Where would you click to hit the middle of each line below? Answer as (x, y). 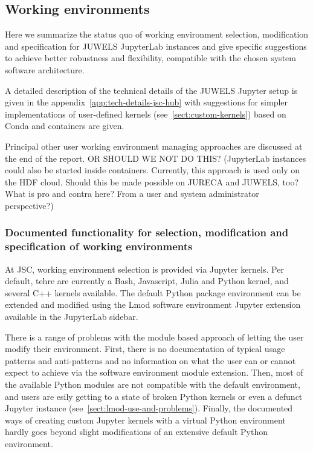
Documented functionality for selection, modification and (147, 232)
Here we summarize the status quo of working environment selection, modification (157, 34)
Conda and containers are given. (65, 126)
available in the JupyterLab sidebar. (72, 317)
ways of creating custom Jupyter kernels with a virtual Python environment (145, 420)
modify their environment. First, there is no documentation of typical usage (145, 349)
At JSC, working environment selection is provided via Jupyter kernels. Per (144, 269)
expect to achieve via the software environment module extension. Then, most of (154, 372)
